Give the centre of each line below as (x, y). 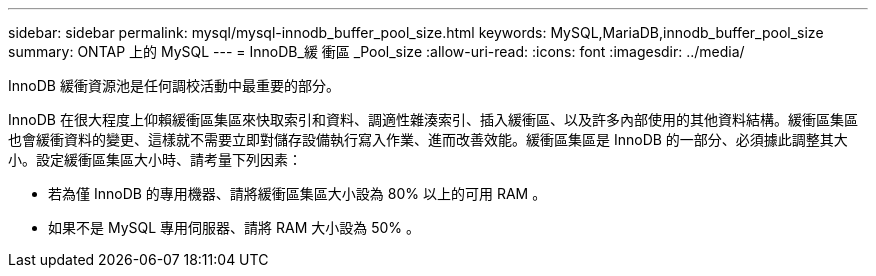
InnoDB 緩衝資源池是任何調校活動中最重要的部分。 (174, 85)
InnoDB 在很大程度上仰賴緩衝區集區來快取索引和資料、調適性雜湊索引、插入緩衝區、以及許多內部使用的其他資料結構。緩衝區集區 (433, 119)
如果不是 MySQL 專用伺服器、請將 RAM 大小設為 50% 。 (234, 227)
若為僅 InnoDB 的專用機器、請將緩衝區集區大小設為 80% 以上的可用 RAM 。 (297, 193)
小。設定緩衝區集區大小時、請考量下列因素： (155, 159)
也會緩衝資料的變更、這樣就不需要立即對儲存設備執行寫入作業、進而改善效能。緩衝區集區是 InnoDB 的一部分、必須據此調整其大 (428, 139)
